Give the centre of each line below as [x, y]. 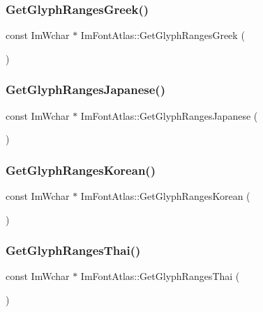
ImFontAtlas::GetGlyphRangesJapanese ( [169, 115]
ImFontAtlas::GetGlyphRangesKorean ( [165, 196]
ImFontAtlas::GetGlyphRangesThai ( [160, 276]
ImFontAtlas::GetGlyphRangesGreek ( [163, 35]
